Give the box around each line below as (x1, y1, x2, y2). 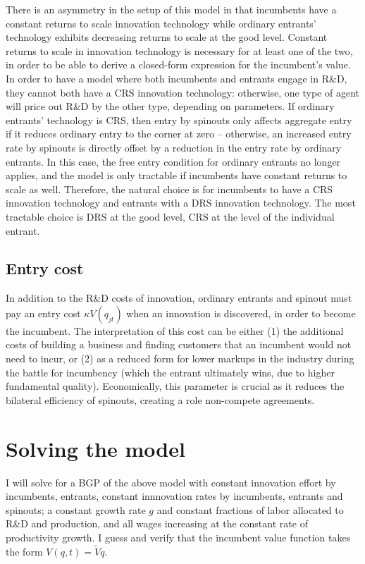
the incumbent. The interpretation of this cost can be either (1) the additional (6, 323, 344, 338)
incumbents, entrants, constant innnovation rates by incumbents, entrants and (6, 489, 343, 503)
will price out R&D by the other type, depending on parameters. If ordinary (6, 99, 335, 114)
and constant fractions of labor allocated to (156, 502, 344, 517)
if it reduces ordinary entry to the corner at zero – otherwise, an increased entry (6, 126, 352, 141)
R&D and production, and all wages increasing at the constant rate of (6, 516, 308, 531)
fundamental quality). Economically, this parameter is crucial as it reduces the (6, 379, 345, 393)
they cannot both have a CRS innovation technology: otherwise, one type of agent (6, 85, 359, 99)
